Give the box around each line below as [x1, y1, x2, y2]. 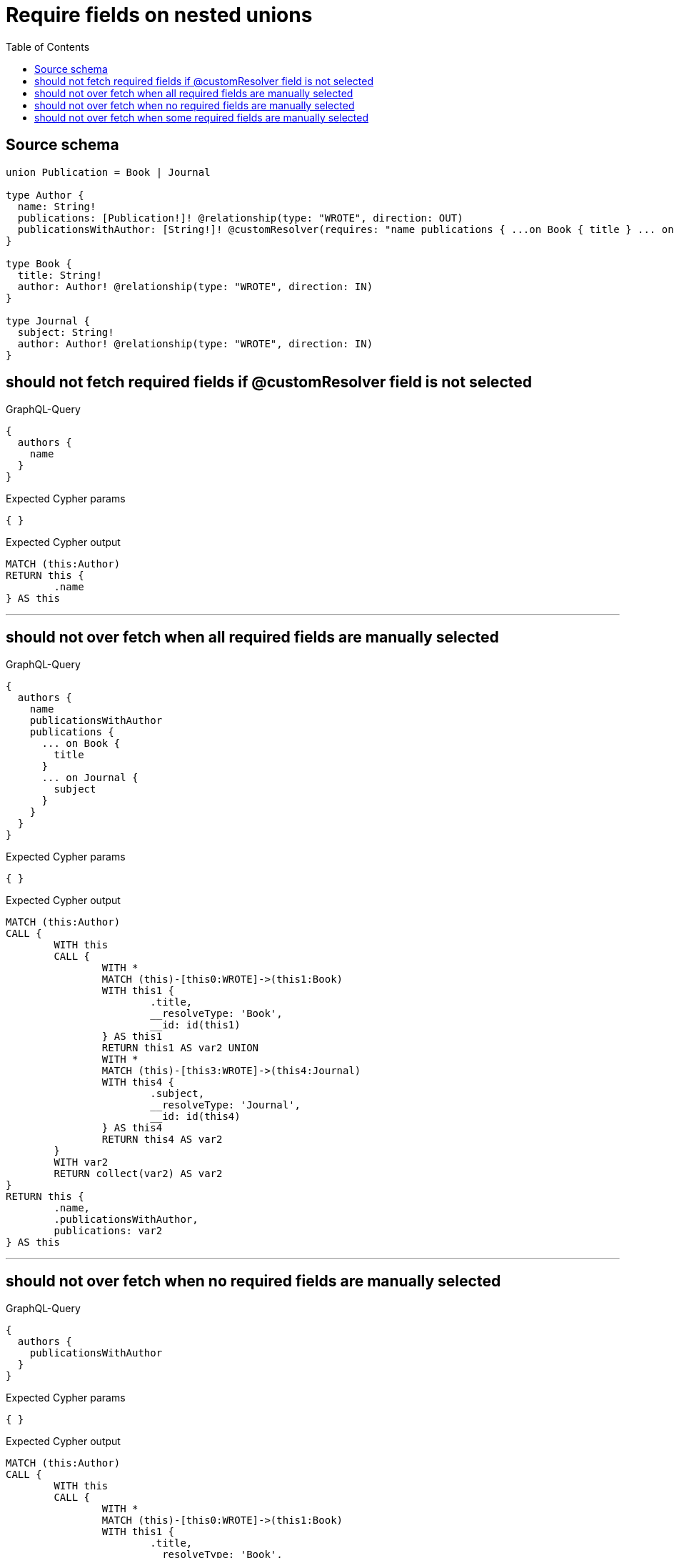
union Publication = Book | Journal [6, 166, 211, 178]
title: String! [17, 269, 102, 281]
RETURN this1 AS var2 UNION [101, 1042, 259, 1054]
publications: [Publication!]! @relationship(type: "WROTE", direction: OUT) [17, 212, 463, 224]
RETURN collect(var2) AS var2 [54, 1168, 223, 1180]
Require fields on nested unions [6, 3, 313, 27]
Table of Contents [6, 40, 90, 53]
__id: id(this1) [150, 1019, 241, 1031]
